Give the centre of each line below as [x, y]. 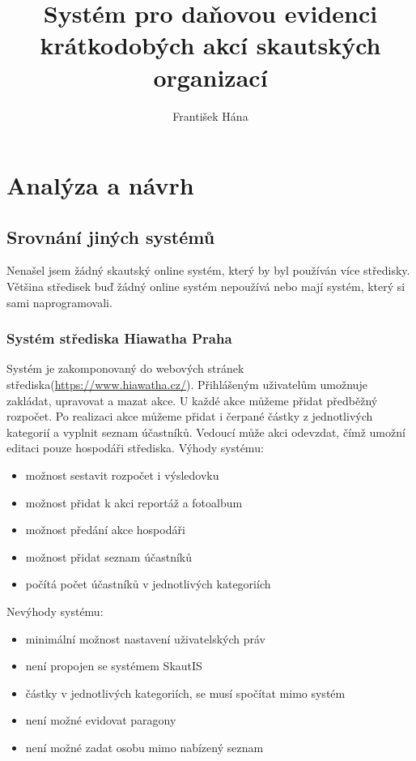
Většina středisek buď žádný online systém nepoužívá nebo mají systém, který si [206, 286]
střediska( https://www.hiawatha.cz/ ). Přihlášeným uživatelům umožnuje [187, 385]
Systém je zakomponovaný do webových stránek [125, 368]
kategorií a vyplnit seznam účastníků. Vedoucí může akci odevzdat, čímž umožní [206, 432]
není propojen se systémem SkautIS [114, 666]
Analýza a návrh [100, 185]
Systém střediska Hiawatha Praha [119, 338]
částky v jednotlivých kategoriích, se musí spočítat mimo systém [185, 693]
